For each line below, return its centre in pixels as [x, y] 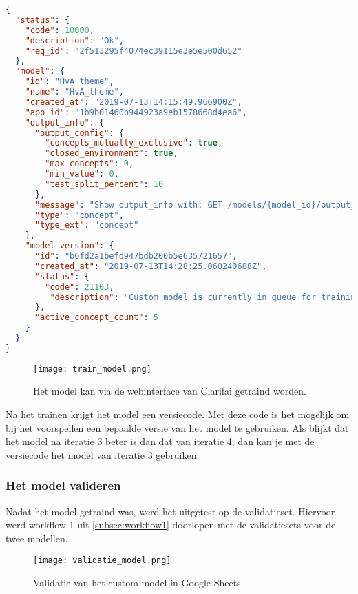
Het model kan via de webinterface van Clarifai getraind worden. [170, 391]
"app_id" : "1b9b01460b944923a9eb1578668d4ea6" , [136, 112]
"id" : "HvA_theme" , [70, 82]
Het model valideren [63, 485]
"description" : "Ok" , [74, 40]
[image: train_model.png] [92, 369]
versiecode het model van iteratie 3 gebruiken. [103, 454]
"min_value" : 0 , [82, 174]
